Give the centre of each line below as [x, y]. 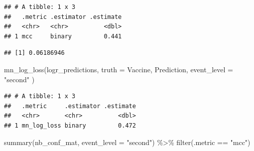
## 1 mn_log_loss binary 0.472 [70, 125]
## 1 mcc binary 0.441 [63, 36]
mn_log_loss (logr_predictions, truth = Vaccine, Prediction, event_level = [119, 69]
